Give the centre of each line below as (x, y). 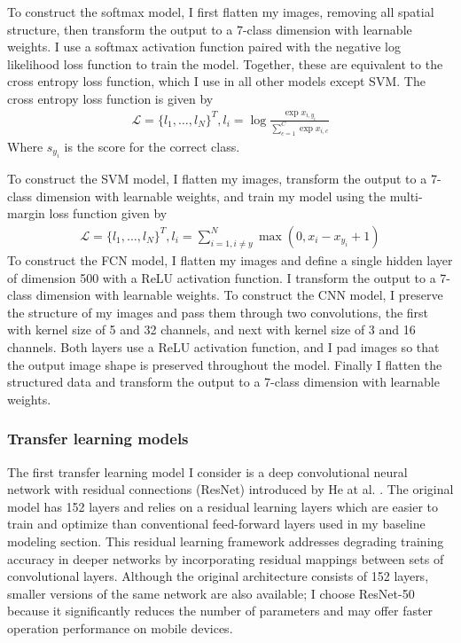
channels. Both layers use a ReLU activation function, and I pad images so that (223, 346)
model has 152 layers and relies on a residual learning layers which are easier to (223, 506)
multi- (406, 196)
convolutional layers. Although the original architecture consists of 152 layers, (218, 576)
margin (26, 213)
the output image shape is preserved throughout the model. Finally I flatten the (225, 364)
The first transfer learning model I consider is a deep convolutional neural (207, 471)
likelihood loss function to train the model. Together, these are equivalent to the (225, 63)
